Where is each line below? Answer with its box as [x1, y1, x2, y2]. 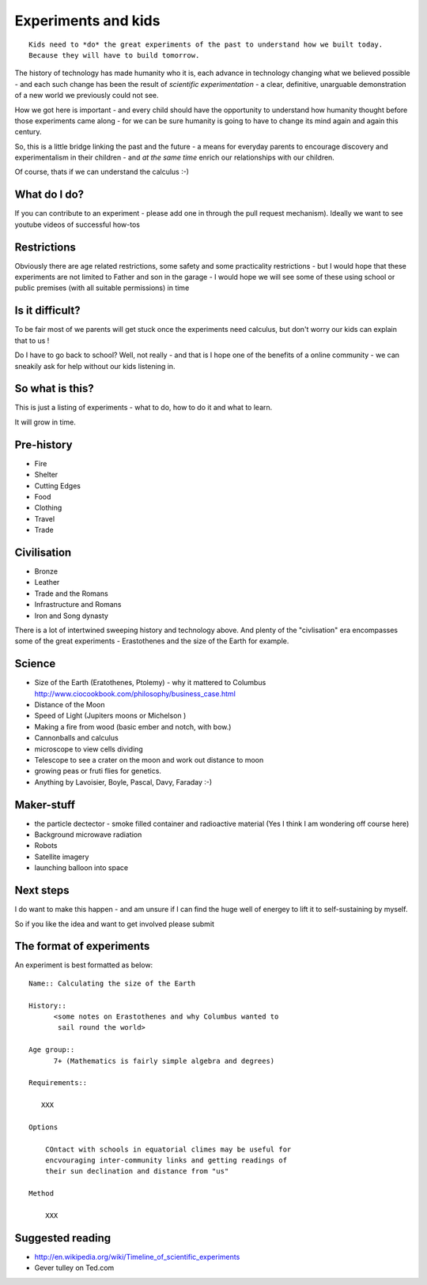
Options [28, 1122, 59, 1132]
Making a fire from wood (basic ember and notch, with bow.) [34, 722, 232, 731]
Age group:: [28, 1046, 75, 1054]
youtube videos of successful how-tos [14, 220, 140, 229]
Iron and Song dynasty [34, 611, 108, 620]
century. [14, 127, 43, 137]
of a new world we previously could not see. [14, 91, 159, 100]
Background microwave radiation [34, 830, 142, 839]
